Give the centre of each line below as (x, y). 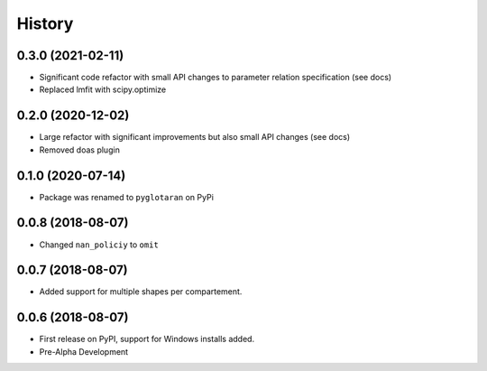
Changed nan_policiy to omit (99, 245)
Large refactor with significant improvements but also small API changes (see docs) (195, 137)
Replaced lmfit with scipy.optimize (103, 89)
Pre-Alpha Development (84, 351)
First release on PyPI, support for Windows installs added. (147, 339)
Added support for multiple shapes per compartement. (141, 292)
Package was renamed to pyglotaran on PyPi (126, 197)
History (45, 23)
